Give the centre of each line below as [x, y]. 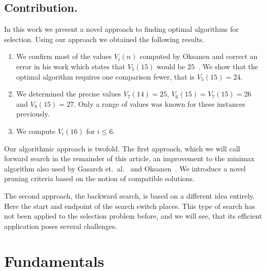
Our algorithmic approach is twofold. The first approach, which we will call [122, 148]
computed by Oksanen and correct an [199, 56]
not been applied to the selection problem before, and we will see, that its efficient [133, 216]
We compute [36, 131]
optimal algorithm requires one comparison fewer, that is [105, 76]
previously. [33, 114]
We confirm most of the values [64, 56]
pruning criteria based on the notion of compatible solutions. [99, 178]
